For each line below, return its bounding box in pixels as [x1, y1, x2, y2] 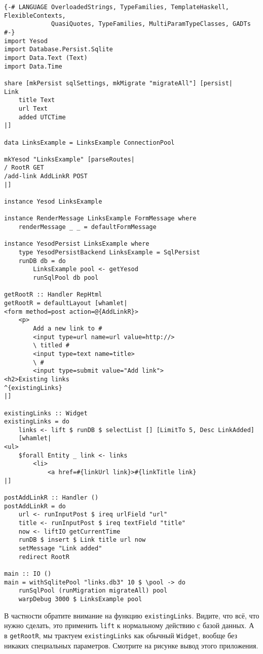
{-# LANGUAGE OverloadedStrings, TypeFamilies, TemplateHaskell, [4, 4, 229, 11]
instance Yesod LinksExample [4, 198, 102, 206]
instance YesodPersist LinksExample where [4, 240, 149, 248]
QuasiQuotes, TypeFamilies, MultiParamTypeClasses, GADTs [51, 20, 251, 28]
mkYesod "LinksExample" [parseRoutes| [4, 155, 135, 163]
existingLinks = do [4, 418, 69, 426]
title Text [18, 96, 55, 104]
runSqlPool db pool [33, 274, 99, 281]
